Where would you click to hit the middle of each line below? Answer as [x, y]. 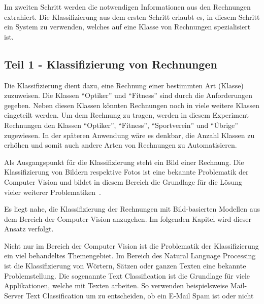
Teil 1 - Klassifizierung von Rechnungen [111, 64]
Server [14, 295]
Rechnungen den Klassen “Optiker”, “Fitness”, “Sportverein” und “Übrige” [121, 125]
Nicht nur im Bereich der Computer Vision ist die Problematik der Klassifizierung [131, 245]
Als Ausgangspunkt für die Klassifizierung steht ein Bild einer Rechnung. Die [124, 162]
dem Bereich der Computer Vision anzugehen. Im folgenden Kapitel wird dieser [128, 218]
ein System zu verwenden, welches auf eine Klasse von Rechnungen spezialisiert [127, 27]
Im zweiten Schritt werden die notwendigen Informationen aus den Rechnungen [127, 7]
